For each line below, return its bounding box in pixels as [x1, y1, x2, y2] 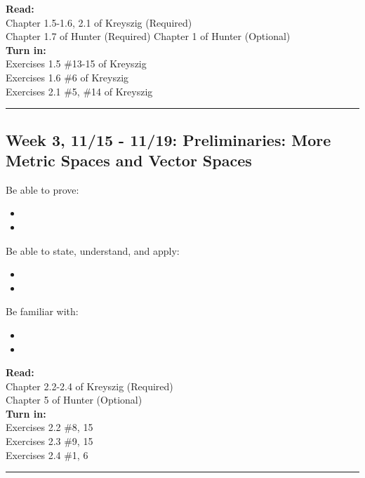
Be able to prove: [6, 182, 79, 197]
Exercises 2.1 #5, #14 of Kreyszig [6, 84, 153, 98]
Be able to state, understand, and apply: [6, 243, 180, 258]
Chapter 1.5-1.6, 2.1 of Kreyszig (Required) [6, 15, 192, 29]
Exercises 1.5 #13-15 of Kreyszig [6, 56, 147, 71]
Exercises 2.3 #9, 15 [6, 434, 93, 449]
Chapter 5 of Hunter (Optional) [6, 392, 142, 407]
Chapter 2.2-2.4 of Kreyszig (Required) [6, 378, 173, 393]
